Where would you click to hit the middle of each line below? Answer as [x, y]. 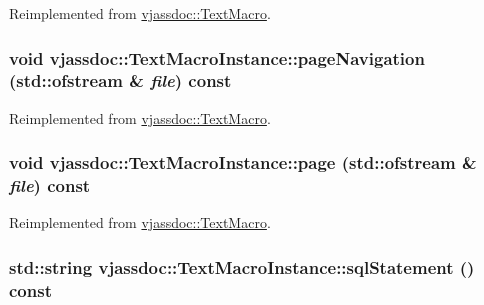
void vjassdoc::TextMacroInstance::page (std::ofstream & [243, 162]
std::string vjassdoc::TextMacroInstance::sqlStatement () [242, 266]
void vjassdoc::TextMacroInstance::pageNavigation [217, 57]
